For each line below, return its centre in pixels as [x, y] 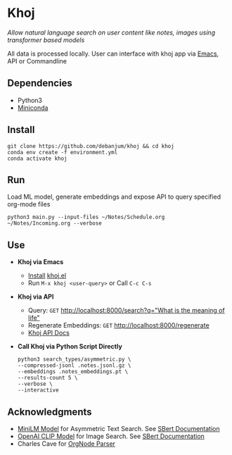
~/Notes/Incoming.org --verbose [54, 223]
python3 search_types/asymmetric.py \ [74, 360]
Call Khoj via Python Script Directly [70, 347]
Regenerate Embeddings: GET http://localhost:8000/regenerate [118, 325]
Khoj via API [36, 297]
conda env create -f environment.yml [63, 152]
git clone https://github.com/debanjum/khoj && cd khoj [91, 146]
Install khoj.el [47, 275]
